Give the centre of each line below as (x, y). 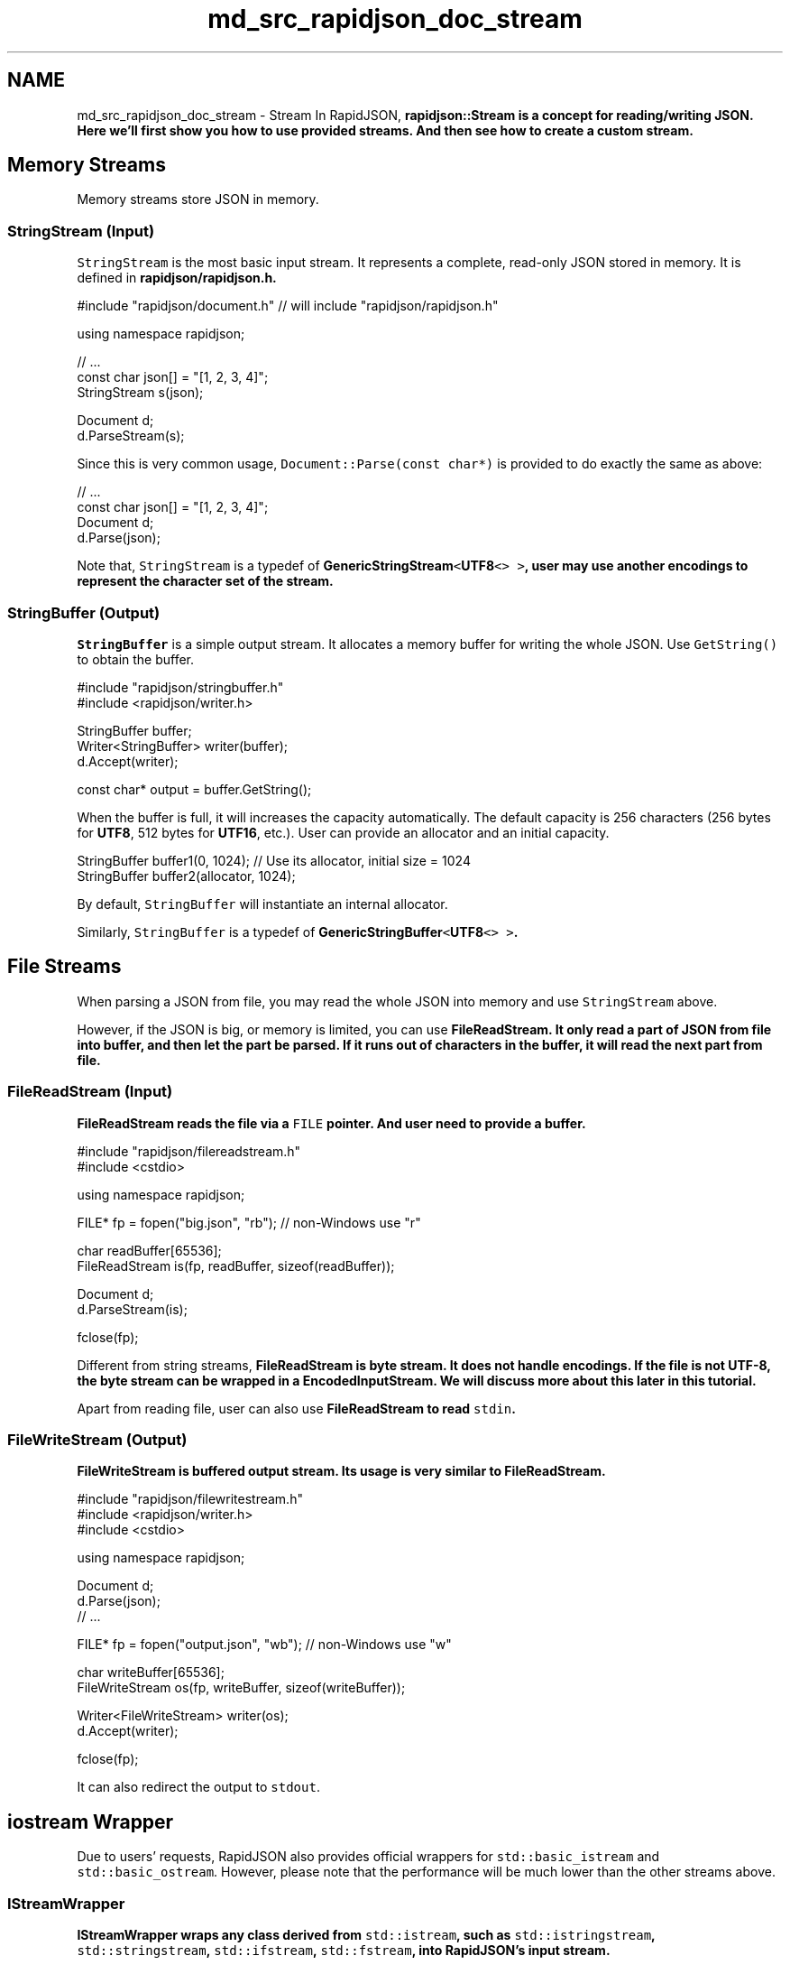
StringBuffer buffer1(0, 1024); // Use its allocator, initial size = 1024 (274, 860)
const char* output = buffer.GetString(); (194, 789)
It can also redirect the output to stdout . (198, 1787)
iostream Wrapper (91, 1821)
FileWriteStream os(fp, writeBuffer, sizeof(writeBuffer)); (241, 1688)
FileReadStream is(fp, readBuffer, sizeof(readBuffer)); (236, 1265)
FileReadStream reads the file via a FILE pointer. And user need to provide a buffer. (331, 1123)
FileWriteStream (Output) (97, 1439)
